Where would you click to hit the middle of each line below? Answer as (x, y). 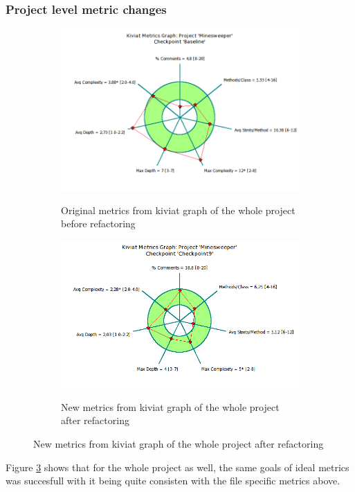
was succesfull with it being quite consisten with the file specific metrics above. (173, 481)
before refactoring (98, 223)
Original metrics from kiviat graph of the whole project (178, 210)
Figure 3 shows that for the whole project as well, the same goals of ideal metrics (177, 467)
